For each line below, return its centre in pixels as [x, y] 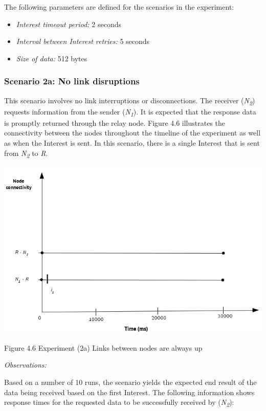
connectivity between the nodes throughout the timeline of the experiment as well [132, 133]
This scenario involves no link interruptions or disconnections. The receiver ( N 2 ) [130, 101]
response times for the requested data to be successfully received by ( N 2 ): [119, 403]
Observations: [25, 365]
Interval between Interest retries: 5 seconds [83, 41]
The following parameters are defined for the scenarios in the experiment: [119, 7]
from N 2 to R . [26, 153]
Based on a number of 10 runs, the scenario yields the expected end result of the [130, 382]
